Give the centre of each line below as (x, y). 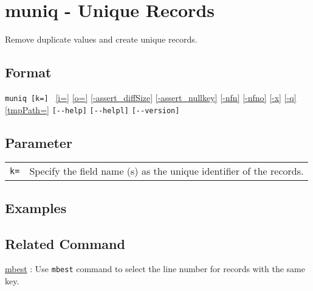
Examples (36, 207)
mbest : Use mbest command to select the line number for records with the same (155, 269)
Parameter (39, 142)
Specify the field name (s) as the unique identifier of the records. (167, 171)
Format (28, 72)
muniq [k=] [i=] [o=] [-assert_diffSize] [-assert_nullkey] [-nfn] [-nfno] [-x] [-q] (151, 97)
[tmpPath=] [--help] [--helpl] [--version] (92, 109)
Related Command (65, 243)
